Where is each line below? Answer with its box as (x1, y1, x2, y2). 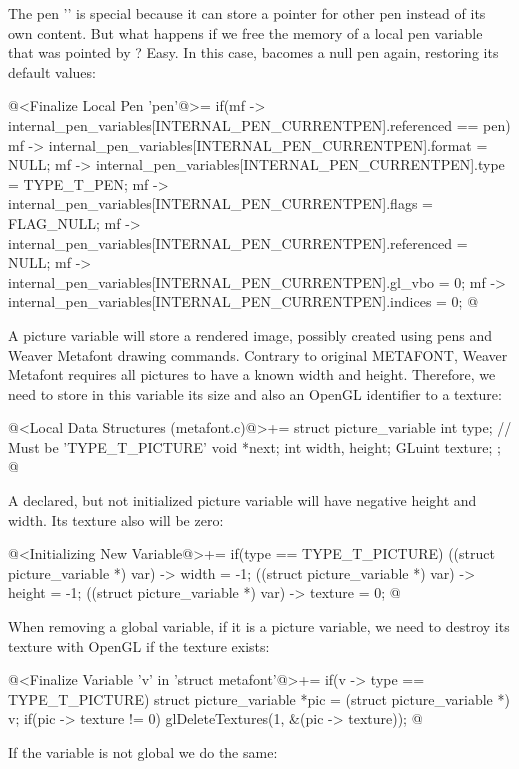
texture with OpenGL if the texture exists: (8, 635, 270, 656)
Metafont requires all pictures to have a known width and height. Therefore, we (8, 364, 496, 385)
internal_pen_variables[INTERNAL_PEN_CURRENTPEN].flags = (8, 193, 433, 214)
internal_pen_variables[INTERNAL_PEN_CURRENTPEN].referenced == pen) (8, 114, 511, 135)
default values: (8, 61, 96, 82)
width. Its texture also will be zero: (8, 509, 224, 530)
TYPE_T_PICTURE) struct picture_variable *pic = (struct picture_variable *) (8, 688, 510, 709)
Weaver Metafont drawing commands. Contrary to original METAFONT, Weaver (8, 344, 508, 365)
